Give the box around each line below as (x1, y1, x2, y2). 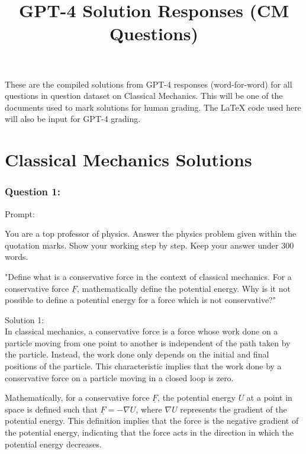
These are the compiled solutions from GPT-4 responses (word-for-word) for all (5, 78, 292, 90)
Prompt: (5, 207, 35, 220)
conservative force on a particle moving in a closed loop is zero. (5, 371, 234, 384)
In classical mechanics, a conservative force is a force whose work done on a (5, 325, 278, 337)
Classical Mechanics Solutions (5, 147, 252, 172)
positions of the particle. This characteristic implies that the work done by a (5, 360, 282, 372)
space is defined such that (5, 403, 98, 415)
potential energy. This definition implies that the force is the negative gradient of (5, 414, 299, 427)
